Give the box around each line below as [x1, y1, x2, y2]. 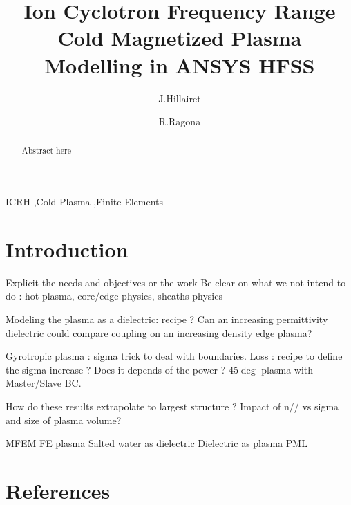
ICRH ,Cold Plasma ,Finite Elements [6, 194, 164, 209]
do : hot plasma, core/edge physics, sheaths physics [6, 288, 222, 303]
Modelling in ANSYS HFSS [44, 50, 315, 79]
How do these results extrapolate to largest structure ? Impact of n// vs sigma [6, 399, 339, 414]
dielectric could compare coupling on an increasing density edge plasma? [6, 325, 312, 340]
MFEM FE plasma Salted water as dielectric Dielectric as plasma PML [6, 436, 307, 450]
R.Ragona [158, 114, 201, 129]
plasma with [261, 362, 314, 376]
